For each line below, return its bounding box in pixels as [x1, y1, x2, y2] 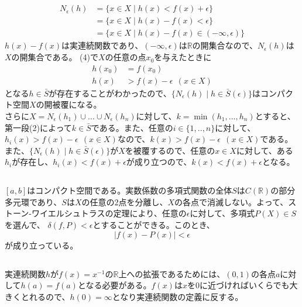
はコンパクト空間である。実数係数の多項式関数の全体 [27, 184, 232, 196]
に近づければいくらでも [199, 279, 290, 291]
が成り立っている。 [5, 239, 78, 251]
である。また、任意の [91, 121, 173, 133]
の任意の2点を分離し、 [81, 195, 168, 208]
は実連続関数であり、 [61, 39, 143, 51]
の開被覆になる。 [36, 98, 102, 111]
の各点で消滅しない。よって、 [174, 195, 289, 208]
